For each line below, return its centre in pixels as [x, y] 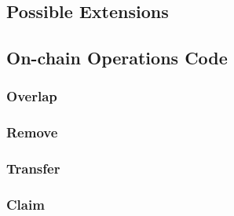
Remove [32, 132]
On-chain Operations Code [117, 58]
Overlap [32, 96]
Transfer [33, 168]
